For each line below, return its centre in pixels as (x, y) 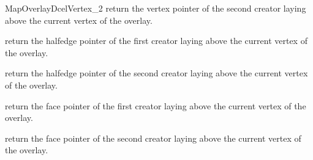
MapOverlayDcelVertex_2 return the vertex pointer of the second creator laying (156, 8)
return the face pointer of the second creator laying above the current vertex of (153, 138)
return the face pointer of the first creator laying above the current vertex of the (156, 105)
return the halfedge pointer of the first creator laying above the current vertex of (156, 41)
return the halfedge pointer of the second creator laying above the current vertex (156, 73)
